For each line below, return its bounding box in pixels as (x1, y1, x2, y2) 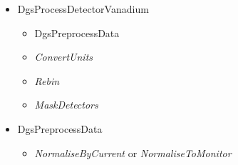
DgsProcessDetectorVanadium (17, 1, 149, 16)
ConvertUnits (34, 49, 93, 64)
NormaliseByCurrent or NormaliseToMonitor (34, 145, 232, 160)
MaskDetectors (34, 97, 98, 112)
